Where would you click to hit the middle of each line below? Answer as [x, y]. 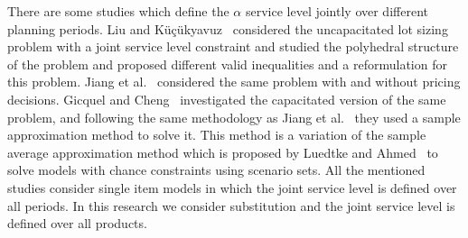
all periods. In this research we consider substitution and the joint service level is [231, 205]
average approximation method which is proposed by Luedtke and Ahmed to [223, 152]
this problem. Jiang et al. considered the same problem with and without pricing [234, 82]
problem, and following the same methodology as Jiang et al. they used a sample [234, 117]
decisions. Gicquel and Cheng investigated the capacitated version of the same [227, 99]
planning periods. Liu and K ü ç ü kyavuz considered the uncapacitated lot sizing [228, 28]
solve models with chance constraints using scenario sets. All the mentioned [216, 170]
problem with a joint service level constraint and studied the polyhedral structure [233, 46]
